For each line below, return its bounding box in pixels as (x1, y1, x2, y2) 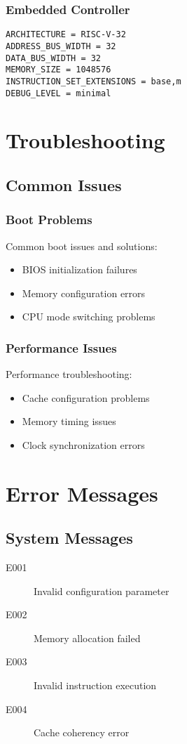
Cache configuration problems (22, 390, 150, 405)
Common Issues (6, 174, 122, 195)
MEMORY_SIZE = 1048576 (6, 65, 111, 75)
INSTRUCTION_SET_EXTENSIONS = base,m (6, 76, 181, 86)
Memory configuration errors (22, 285, 146, 300)
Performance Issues (6, 339, 117, 356)
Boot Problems (6, 211, 92, 228)
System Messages (6, 527, 133, 549)
